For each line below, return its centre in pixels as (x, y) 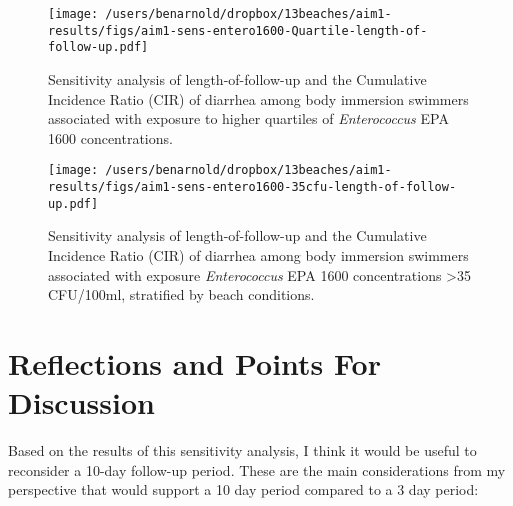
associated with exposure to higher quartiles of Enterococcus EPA (248, 118)
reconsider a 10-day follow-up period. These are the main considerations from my (257, 469)
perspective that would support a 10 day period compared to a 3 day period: (243, 489)
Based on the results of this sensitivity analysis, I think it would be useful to (242, 450)
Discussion (81, 402)
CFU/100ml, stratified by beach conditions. (181, 294)
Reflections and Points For (194, 362)
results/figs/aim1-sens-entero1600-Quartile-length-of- (238, 30)
